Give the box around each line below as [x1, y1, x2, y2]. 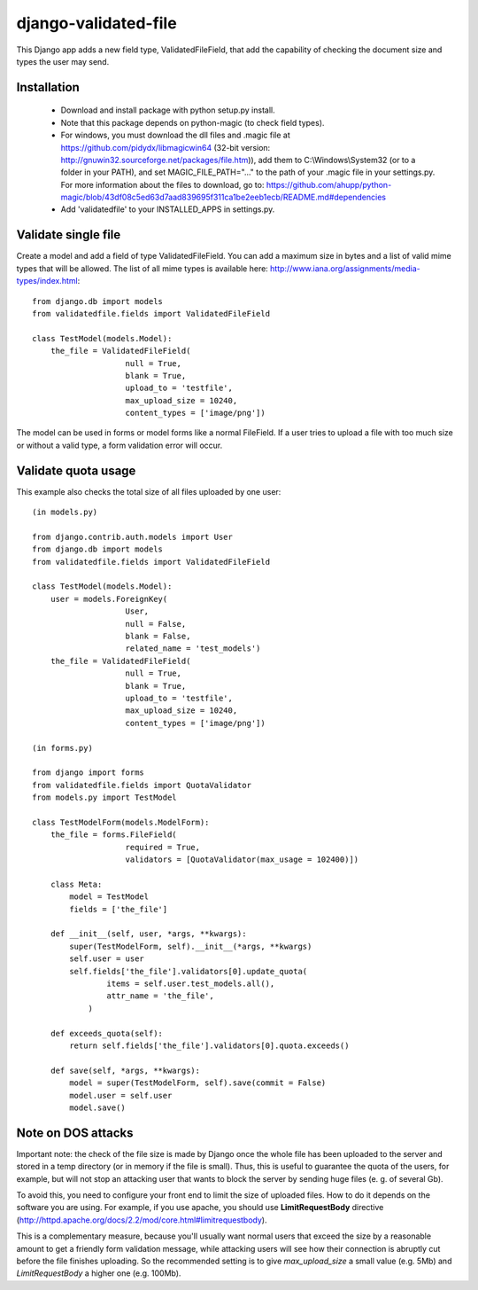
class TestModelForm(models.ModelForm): [32, 817, 210, 827]
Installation [16, 80, 80, 95]
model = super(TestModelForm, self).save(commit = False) [69, 1078, 327, 1088]
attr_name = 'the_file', [106, 991, 214, 1001]
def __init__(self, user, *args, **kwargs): [50, 929, 247, 939]
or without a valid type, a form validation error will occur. [16, 440, 223, 450]
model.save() [69, 1102, 126, 1113]
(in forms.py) [32, 743, 93, 753]
